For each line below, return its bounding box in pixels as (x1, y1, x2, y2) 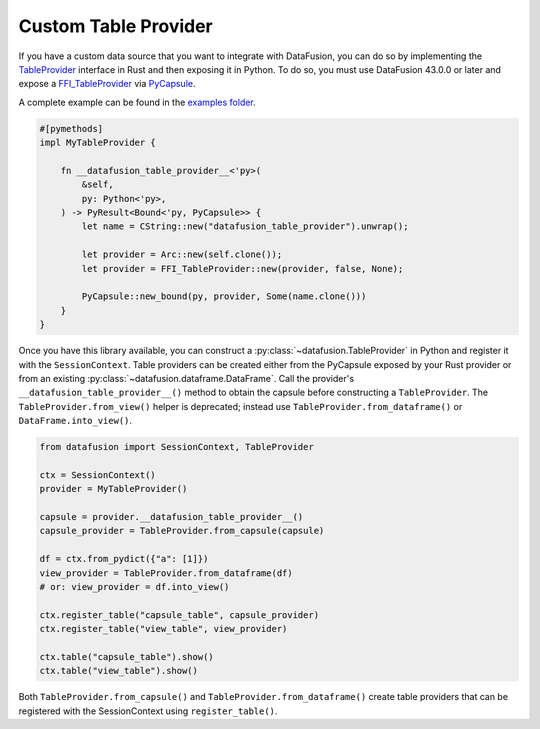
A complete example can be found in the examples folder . (18, 96, 257, 108)
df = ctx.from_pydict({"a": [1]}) (39, 553, 209, 565)
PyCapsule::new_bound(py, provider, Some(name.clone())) (81, 291, 367, 302)
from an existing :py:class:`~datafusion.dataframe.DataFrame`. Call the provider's (18, 372, 355, 384)
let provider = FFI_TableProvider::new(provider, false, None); (81, 263, 404, 274)
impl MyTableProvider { (39, 137, 157, 149)
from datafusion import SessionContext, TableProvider (39, 441, 314, 453)
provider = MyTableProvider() (39, 483, 188, 495)
